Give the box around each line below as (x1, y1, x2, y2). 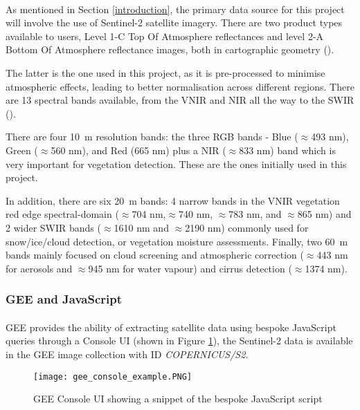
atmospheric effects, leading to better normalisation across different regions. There (6, 79, 354, 93)
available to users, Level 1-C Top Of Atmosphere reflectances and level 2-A (6, 28, 324, 43)
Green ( (6, 142, 38, 157)
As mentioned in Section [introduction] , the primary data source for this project (6, 1, 345, 16)
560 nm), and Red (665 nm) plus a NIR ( (51, 142, 226, 157)
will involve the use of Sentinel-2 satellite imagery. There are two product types (6, 15, 343, 30)
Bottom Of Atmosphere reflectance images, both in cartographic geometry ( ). (6, 42, 334, 57)
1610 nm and (114, 220, 169, 234)
